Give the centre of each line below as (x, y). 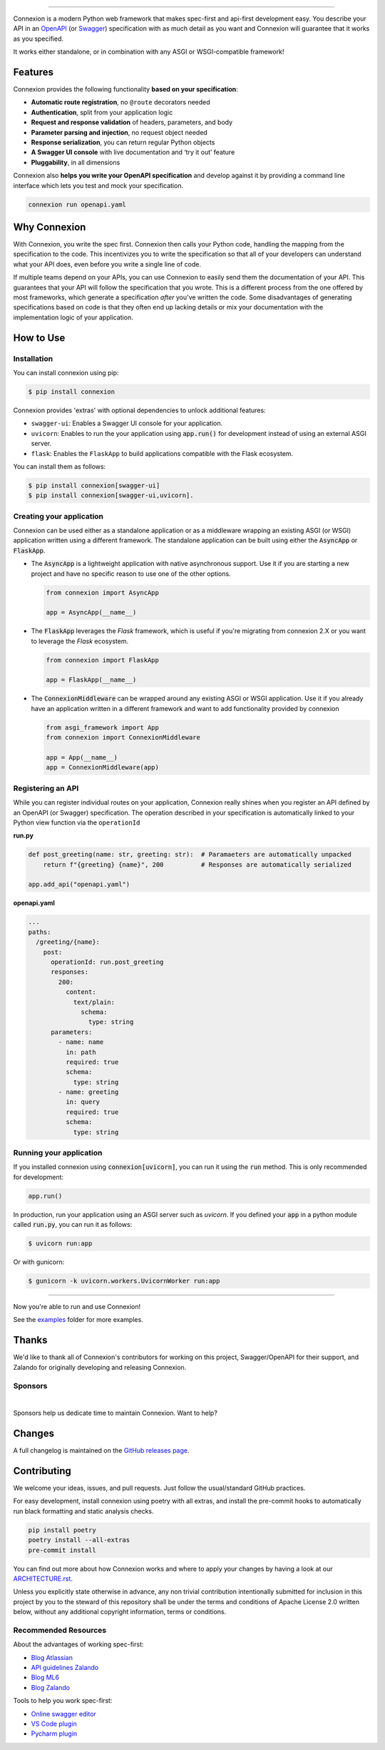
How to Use (39, 338)
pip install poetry (62, 1530)
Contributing (42, 1471)
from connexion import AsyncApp (103, 592)
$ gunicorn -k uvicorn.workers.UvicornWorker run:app (124, 1281)
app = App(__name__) (82, 757)
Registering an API (46, 788)
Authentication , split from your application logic (102, 112)
